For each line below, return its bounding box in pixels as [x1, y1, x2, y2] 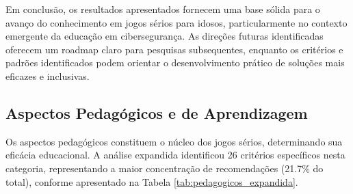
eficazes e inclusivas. [5, 68, 90, 83]
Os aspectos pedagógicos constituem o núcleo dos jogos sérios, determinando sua [5, 134, 343, 148]
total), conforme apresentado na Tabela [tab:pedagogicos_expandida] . [5, 174, 298, 189]
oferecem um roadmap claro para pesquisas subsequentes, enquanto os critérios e [5, 42, 343, 56]
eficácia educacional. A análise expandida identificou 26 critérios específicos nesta [5, 148, 345, 162]
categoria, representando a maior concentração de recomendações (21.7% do [5, 161, 324, 175]
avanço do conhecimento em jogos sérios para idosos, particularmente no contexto [5, 15, 348, 29]
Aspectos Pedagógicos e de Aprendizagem [5, 102, 308, 123]
